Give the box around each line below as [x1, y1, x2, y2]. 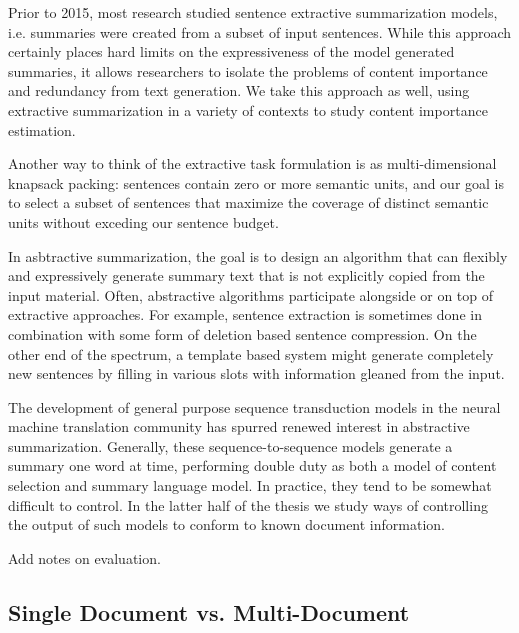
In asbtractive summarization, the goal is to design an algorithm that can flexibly [8, 245, 508, 266]
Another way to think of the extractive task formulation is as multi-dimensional [8, 153, 497, 174]
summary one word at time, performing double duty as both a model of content [8, 455, 497, 476]
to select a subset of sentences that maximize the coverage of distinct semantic [8, 192, 489, 213]
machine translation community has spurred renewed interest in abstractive [8, 416, 470, 437]
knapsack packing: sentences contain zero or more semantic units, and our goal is [8, 172, 505, 193]
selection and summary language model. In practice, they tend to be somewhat [8, 475, 492, 496]
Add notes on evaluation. [8, 547, 161, 568]
